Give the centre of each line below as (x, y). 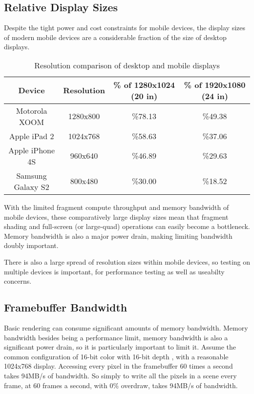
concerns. (18, 281)
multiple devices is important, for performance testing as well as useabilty (114, 271)
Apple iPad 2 (32, 136)
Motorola (32, 110)
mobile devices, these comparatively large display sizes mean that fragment (116, 217)
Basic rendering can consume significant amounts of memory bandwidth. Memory (126, 327)
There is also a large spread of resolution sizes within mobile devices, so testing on (127, 261)
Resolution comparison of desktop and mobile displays (127, 65)
